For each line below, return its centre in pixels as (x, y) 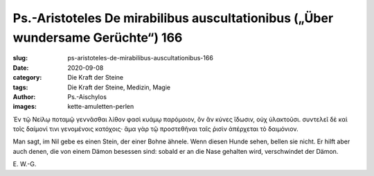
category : (27, 78)
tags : (20, 87)
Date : (21, 68)
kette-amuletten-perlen (101, 107)
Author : (24, 96)
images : (25, 107)
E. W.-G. (25, 164)
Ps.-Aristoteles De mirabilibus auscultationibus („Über (173, 18)
